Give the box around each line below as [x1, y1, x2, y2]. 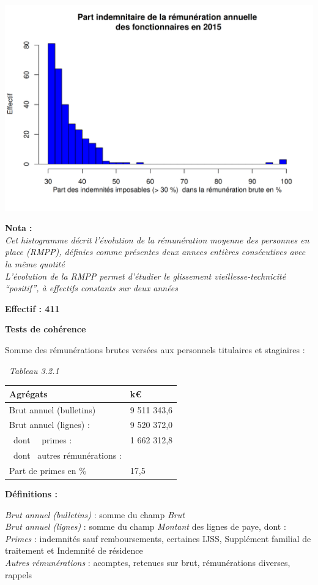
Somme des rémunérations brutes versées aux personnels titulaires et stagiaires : [5, 343, 305, 356]
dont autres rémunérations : [13, 449, 122, 462]
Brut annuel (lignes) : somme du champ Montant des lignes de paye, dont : [5, 520, 286, 533]
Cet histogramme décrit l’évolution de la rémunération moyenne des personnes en [5, 233, 309, 246]
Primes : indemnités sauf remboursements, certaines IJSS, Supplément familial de [5, 532, 311, 545]
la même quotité [5, 258, 65, 270]
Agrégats [9, 387, 48, 400]
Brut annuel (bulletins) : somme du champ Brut [5, 508, 185, 521]
